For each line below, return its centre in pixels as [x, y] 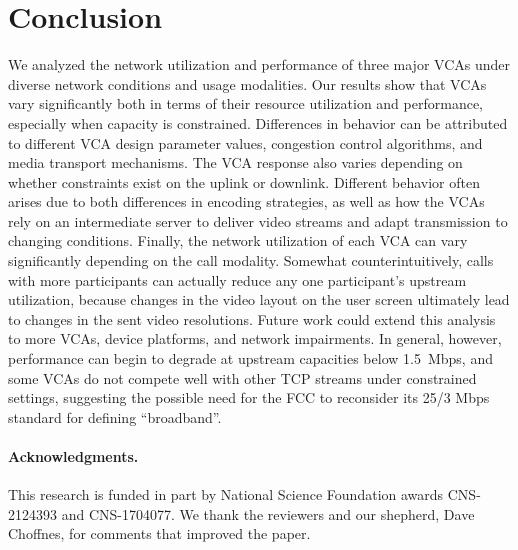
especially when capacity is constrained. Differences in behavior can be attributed [258, 122]
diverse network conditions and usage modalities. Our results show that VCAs [247, 83]
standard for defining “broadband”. [115, 416]
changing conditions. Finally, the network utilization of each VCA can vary [238, 240]
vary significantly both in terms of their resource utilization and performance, [245, 103]
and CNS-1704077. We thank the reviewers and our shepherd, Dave [268, 513]
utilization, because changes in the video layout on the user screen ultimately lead [259, 299]
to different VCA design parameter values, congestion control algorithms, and [245, 142]
